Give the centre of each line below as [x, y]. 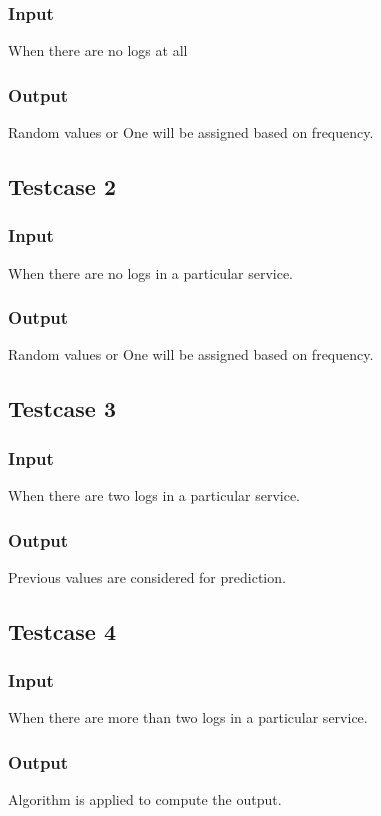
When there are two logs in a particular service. [154, 495]
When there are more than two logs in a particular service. [188, 717]
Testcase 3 [62, 408]
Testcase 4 [62, 630]
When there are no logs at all [98, 50]
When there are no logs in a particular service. [151, 272]
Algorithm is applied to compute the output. [145, 799]
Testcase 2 [62, 186]
